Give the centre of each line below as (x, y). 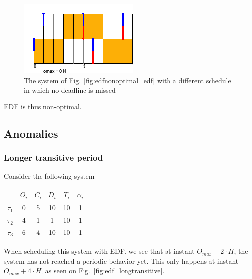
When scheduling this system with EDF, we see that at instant (99, 251)
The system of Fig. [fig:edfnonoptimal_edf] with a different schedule (127, 80)
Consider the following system (49, 176)
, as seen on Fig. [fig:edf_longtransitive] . (103, 270)
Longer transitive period (54, 158)
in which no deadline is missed (70, 90)
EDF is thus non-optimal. (43, 106)
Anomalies (31, 133)
